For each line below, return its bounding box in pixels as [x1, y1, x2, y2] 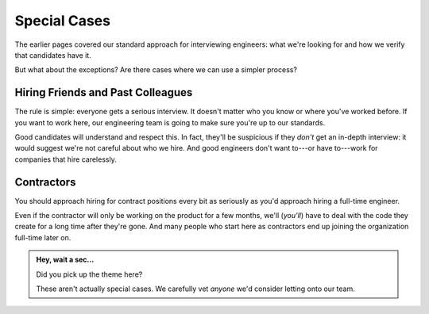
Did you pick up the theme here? [36, 270, 143, 279]
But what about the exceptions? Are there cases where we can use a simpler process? [14, 65, 298, 75]
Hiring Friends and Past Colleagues [14, 86, 193, 99]
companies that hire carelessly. [14, 155, 117, 164]
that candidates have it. [14, 50, 91, 59]
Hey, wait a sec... [36, 255, 95, 265]
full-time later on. [14, 232, 71, 242]
